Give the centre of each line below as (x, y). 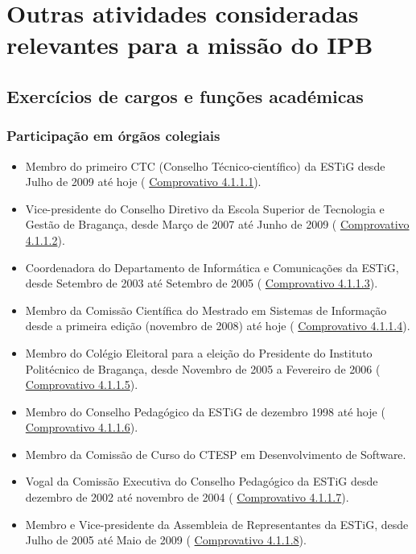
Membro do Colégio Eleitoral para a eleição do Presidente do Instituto (199, 352)
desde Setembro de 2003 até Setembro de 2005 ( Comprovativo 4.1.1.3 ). (202, 283)
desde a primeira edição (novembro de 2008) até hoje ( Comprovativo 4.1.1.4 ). (218, 326)
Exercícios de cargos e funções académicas (185, 95)
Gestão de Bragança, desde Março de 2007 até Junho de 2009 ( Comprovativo (217, 224)
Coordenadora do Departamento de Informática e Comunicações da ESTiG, (212, 267)
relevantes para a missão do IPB (190, 45)
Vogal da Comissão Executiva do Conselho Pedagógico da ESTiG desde (202, 481)
